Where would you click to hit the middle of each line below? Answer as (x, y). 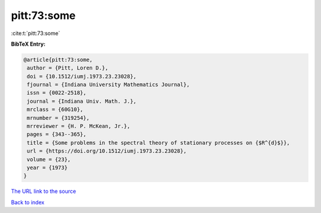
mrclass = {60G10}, (55, 109)
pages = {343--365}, (57, 134)
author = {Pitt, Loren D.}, (68, 68)
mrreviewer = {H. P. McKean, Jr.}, (79, 126)
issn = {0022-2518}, (57, 93)
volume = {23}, (49, 159)
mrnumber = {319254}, (58, 118)
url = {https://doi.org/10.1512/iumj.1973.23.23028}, (107, 151)
